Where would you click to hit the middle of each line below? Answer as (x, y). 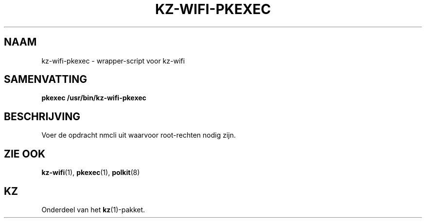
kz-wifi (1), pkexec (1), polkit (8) (91, 173)
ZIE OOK (25, 154)
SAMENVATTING (45, 79)
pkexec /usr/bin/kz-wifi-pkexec (94, 98)
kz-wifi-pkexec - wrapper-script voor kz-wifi (113, 61)
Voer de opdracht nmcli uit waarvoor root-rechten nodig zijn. (139, 135)
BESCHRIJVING (42, 116)
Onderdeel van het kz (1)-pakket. (93, 209)
